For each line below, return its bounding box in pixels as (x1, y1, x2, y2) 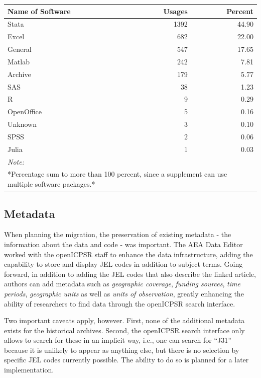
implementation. (4, 364, 54, 375)
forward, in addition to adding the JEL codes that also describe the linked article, (4, 268, 256, 279)
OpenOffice (8, 106, 42, 117)
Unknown (8, 119, 37, 129)
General (8, 44, 32, 54)
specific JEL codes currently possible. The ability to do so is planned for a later (4, 354, 249, 365)
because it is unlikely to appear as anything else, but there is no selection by (4, 344, 239, 355)
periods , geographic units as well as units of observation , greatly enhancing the (4, 288, 244, 298)
